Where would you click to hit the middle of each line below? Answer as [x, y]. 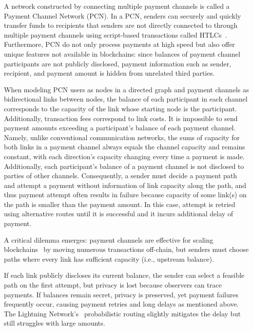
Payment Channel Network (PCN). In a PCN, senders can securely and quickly [123, 15]
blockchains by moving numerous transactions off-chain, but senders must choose [126, 249]
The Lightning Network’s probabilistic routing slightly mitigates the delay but [122, 313]
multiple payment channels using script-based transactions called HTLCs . [116, 34]
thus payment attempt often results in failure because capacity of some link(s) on [125, 195]
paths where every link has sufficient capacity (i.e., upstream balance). [109, 259]
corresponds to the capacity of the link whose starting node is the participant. [120, 108]
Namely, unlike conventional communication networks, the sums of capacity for [122, 137]
